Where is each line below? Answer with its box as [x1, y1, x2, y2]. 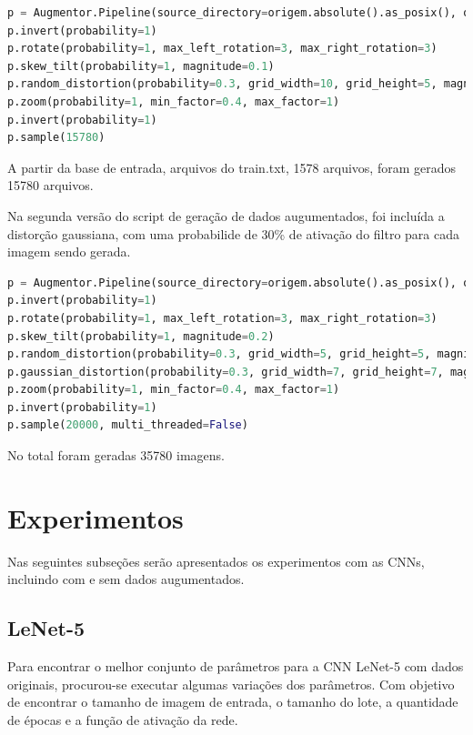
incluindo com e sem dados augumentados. [7, 569, 245, 589]
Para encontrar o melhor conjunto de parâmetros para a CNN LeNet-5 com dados [7, 657, 464, 676]
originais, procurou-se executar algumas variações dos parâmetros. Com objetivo [7, 674, 455, 693]
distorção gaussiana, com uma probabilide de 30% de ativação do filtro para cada [7, 224, 459, 243]
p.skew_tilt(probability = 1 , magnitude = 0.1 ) [7, 59, 275, 73]
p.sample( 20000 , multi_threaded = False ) [7, 418, 248, 432]
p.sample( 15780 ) [7, 131, 106, 145]
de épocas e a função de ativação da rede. [7, 710, 238, 729]
